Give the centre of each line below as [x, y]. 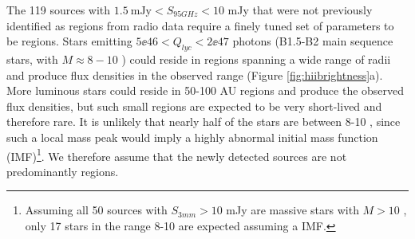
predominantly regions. [63, 171]
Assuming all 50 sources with [96, 210]
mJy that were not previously [300, 10]
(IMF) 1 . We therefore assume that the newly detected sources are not [177, 155]
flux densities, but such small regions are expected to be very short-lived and [194, 106]
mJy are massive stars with [292, 210]
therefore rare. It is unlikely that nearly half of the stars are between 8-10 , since [204, 121]
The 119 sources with [59, 10]
